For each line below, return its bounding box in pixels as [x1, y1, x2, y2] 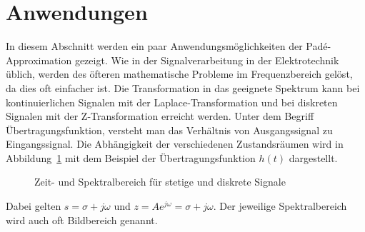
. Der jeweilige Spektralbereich [213, 198, 347, 213]
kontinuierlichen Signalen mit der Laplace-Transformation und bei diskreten [6, 94, 338, 109]
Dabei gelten [6, 198, 61, 213]
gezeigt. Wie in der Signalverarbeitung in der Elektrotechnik [74, 52, 339, 67]
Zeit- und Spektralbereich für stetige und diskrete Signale [34, 174, 286, 189]
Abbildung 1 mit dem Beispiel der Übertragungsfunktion [6, 150, 256, 165]
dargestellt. [289, 150, 338, 165]
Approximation [6, 52, 72, 67]
